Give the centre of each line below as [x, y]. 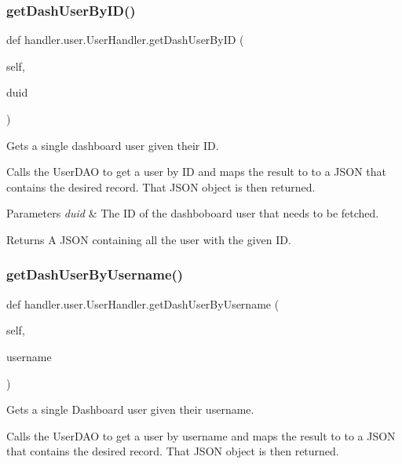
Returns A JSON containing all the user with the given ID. [149, 239]
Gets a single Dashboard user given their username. [130, 409]
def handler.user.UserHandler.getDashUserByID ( [125, 40]
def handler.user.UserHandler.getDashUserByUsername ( [143, 303]
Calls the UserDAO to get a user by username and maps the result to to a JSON [201, 435]
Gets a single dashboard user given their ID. [113, 145]
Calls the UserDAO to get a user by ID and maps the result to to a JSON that [197, 172]
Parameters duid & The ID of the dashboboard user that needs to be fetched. [193, 213]
